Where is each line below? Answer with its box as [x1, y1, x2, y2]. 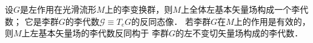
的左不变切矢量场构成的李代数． [175, 27, 303, 39]
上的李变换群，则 [104, 3, 173, 15]
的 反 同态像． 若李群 [131, 15, 211, 27]
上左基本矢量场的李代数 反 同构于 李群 [21, 27, 169, 39]
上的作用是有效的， [234, 15, 311, 27]
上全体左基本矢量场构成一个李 [181, 3, 300, 15]
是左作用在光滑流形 [20, 3, 97, 15]
